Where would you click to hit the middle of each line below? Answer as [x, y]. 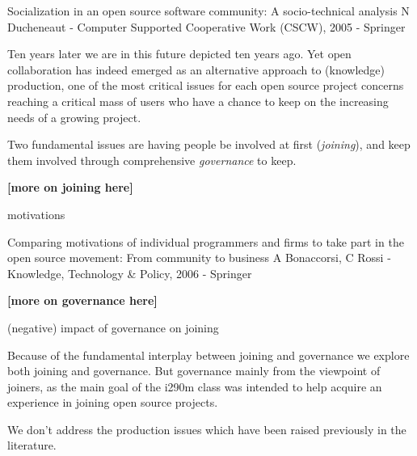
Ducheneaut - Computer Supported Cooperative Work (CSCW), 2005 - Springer [206, 26]
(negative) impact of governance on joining [113, 327]
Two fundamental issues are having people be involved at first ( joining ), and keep [209, 144]
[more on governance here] [82, 300]
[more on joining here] [70, 187]
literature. [32, 445]
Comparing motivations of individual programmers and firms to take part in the [206, 241]
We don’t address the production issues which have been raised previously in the [207, 429]
